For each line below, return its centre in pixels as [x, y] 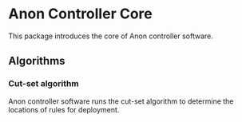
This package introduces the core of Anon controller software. [111, 36]
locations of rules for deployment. [64, 109]
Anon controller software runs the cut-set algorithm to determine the [121, 101]
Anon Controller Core [81, 14]
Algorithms [37, 61]
